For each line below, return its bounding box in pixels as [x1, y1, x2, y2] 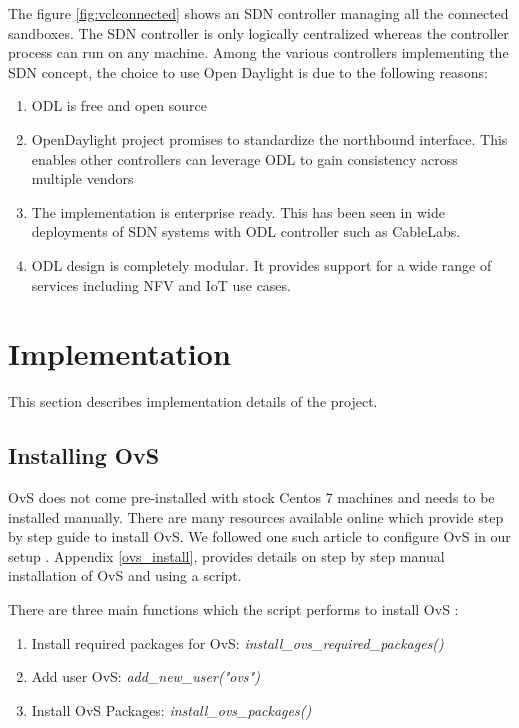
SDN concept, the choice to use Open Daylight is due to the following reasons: [8, 61, 488, 82]
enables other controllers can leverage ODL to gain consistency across [31, 148, 458, 169]
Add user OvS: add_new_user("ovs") [31, 666, 260, 687]
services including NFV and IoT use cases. [31, 274, 291, 295]
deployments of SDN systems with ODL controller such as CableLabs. [31, 221, 461, 242]
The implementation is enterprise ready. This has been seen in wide [31, 201, 445, 222]
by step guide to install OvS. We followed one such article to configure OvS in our [8, 526, 511, 547]
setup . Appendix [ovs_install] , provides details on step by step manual [8, 545, 445, 566]
